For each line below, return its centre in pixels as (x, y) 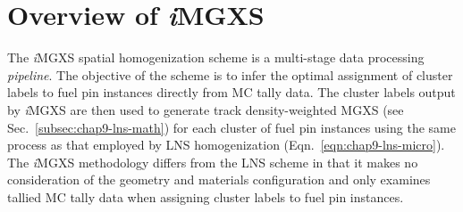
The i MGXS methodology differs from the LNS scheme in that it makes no (213, 162)
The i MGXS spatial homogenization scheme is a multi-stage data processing (216, 57)
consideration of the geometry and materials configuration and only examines (219, 179)
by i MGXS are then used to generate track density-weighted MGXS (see (206, 109)
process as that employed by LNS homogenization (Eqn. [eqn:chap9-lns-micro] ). (226, 145)
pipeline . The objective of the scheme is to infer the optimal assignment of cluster (230, 74)
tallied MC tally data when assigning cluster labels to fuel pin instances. (206, 196)
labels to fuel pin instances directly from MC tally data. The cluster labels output (231, 92)
